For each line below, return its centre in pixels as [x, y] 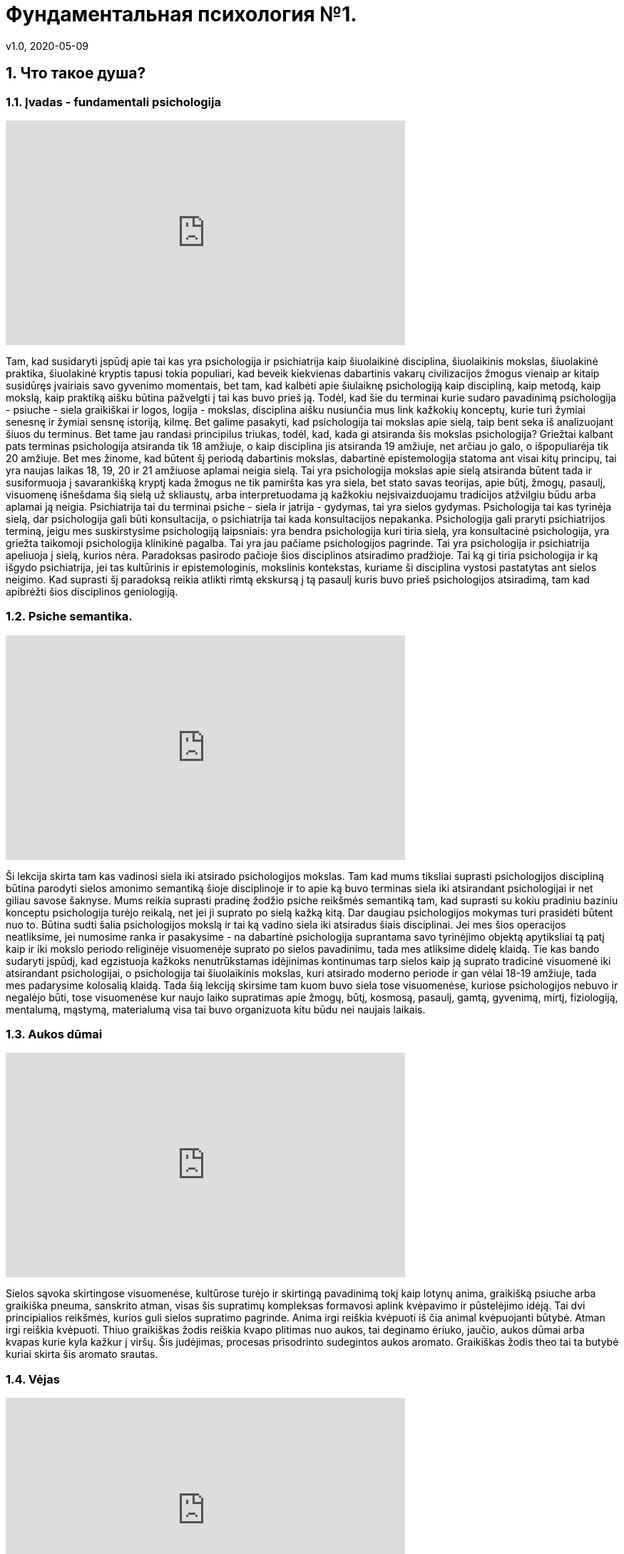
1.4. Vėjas [33, 1379]
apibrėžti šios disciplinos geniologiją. [92, 591]
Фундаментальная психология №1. [181, 14]
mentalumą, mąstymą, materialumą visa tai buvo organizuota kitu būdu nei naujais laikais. [216, 1009]
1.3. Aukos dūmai [54, 1034]
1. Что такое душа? [76, 73]
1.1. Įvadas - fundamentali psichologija [113, 102]
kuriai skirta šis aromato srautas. [82, 1354]
